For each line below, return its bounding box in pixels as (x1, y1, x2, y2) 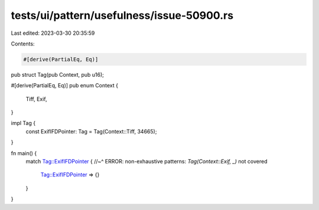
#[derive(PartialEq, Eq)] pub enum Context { (11, 82, 118, 89)
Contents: (11, 40, 35, 47)
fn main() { (11, 149, 37, 156)
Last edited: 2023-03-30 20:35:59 (11, 29, 95, 37)
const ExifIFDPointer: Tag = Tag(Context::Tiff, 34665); (25, 127, 157, 135)
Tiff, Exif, (25, 95, 47, 103)
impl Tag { (11, 120, 35, 127)
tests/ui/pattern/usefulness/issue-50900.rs (11, 9, 233, 22)
